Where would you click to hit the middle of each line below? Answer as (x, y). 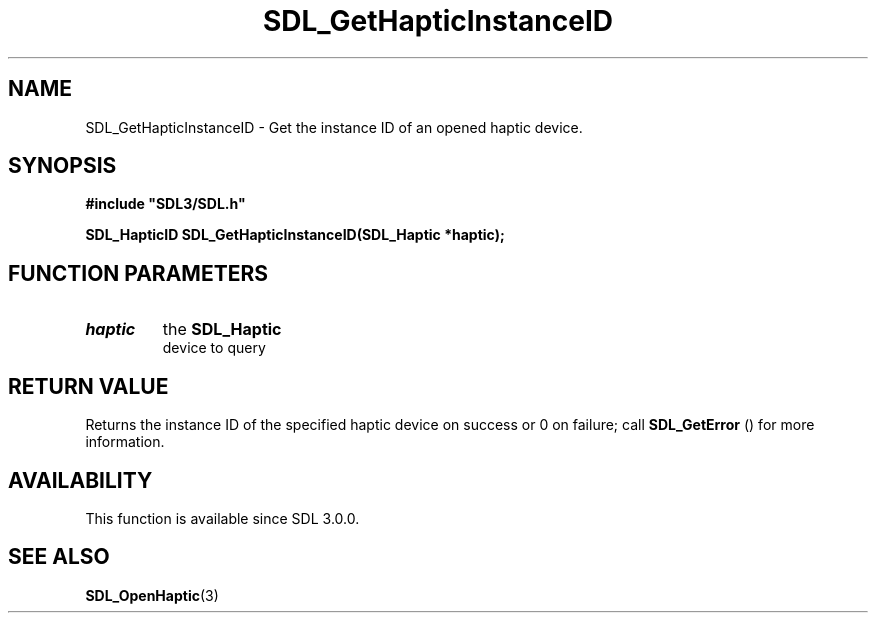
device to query (214, 348)
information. (125, 442)
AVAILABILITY (80, 480)
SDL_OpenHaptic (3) (152, 595)
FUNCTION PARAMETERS (138, 273)
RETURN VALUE (88, 386)
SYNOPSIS (62, 166)
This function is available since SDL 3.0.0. (222, 518)
